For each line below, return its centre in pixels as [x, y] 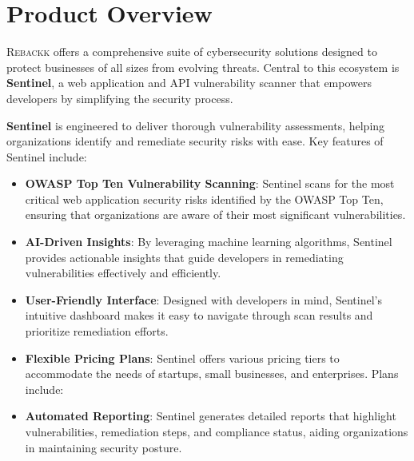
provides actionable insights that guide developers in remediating [184, 257]
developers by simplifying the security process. [120, 98]
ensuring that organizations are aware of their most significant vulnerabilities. [215, 215]
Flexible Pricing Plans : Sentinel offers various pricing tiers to [182, 358]
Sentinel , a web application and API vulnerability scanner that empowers [189, 83]
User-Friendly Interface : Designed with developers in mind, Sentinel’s [203, 299]
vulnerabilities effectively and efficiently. [123, 273]
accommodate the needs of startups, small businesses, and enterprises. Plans [212, 374]
